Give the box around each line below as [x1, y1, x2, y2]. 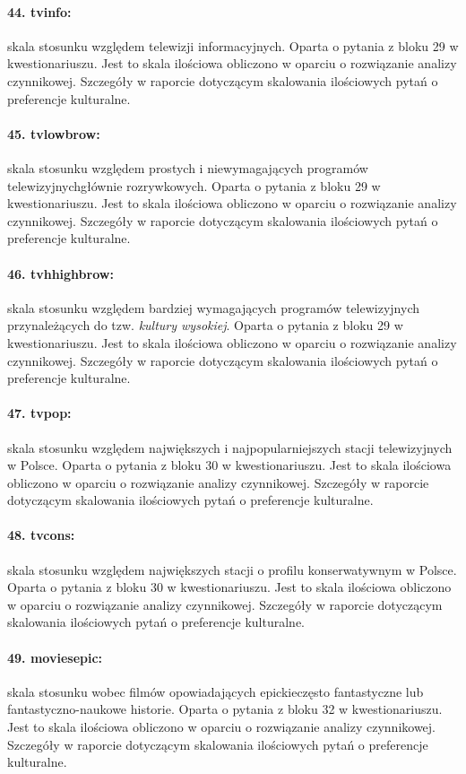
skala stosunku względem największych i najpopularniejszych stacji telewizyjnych [7, 438, 453, 457]
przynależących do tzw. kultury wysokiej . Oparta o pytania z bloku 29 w [7, 316, 403, 335]
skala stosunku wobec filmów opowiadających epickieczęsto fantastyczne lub [7, 682, 424, 700]
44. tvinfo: [7, 2, 72, 21]
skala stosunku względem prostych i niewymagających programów [7, 158, 368, 177]
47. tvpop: [7, 404, 72, 422]
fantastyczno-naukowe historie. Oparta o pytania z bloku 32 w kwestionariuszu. [7, 700, 443, 718]
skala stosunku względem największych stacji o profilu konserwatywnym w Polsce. [7, 560, 457, 578]
